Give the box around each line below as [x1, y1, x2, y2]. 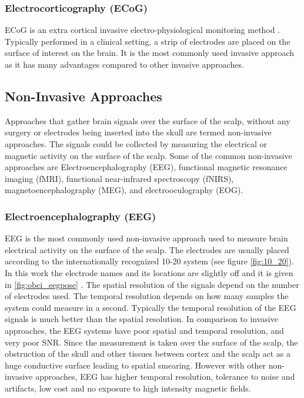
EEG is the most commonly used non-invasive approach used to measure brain [5, 232, 288, 244]
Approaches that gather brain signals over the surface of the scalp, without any [5, 114, 290, 127]
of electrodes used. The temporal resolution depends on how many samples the [5, 290, 289, 302]
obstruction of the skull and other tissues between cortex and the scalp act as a [5, 347, 290, 360]
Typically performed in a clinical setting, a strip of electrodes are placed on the [5, 35, 290, 47]
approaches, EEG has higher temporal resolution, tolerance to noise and [35, 370, 295, 383]
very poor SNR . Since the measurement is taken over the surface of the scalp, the [5, 336, 298, 348]
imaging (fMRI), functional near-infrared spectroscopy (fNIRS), [5, 172, 234, 184]
